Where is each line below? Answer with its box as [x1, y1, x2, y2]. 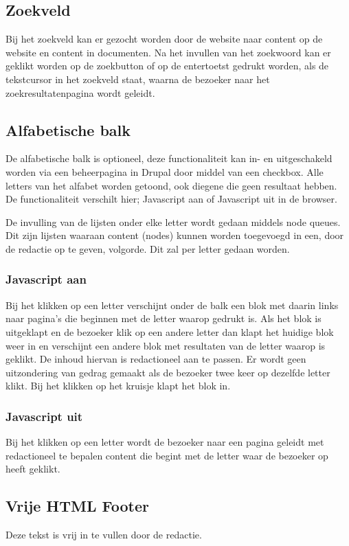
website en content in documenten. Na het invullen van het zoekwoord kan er [5, 45, 331, 59]
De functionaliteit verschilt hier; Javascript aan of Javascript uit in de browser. [5, 192, 337, 206]
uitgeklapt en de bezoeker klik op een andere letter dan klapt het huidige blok [5, 324, 334, 339]
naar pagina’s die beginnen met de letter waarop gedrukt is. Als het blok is [5, 311, 322, 326]
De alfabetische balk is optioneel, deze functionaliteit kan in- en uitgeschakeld [5, 151, 333, 166]
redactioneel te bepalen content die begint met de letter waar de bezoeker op [5, 448, 328, 462]
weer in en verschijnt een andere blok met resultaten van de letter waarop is [5, 338, 326, 352]
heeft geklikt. [5, 462, 60, 476]
